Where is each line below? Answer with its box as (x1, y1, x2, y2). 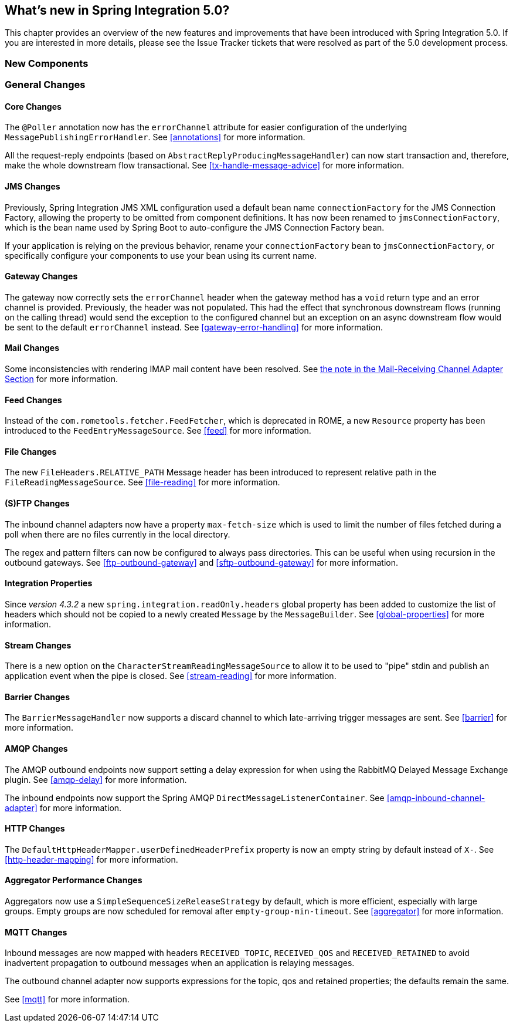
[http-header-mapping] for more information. (5, 854, 178, 864)
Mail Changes (5, 343, 60, 353)
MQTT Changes (5, 927, 67, 937)
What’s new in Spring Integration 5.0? (5, 3, 230, 18)
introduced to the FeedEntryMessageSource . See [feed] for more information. (5, 425, 311, 436)
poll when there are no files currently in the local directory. (5, 529, 230, 539)
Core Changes (5, 101, 62, 112)
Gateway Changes (5, 271, 78, 282)
